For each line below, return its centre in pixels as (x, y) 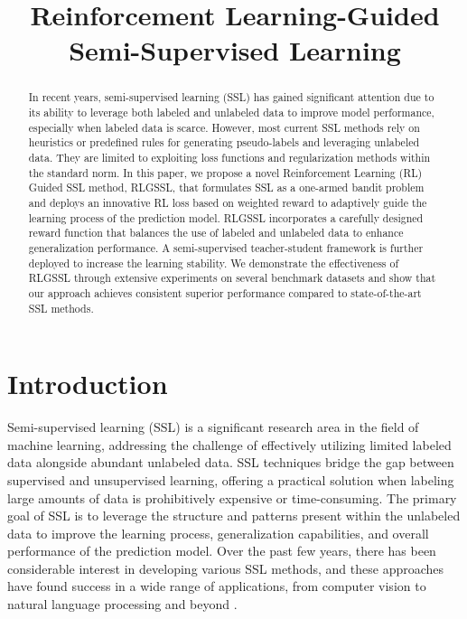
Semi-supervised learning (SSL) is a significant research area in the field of (213, 427)
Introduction (88, 384)
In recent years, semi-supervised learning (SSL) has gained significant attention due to (231, 97)
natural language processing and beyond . (122, 604)
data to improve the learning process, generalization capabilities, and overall (218, 533)
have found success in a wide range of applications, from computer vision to (217, 586)
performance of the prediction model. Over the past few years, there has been (222, 551)
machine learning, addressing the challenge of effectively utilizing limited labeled (229, 444)
